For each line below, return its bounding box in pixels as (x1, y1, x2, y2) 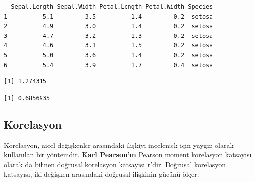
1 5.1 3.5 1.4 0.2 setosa (4, 13, 213, 20)
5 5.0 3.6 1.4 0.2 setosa (4, 51, 213, 59)
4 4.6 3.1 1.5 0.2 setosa (4, 42, 213, 49)
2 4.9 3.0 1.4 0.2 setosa (4, 23, 213, 30)
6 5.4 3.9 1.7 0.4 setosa (4, 61, 213, 69)
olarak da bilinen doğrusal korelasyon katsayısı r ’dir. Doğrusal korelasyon (4, 159, 226, 169)
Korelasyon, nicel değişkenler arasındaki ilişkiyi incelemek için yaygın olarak (4, 140, 234, 150)
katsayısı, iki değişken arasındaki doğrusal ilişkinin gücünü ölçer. (4, 169, 199, 179)
